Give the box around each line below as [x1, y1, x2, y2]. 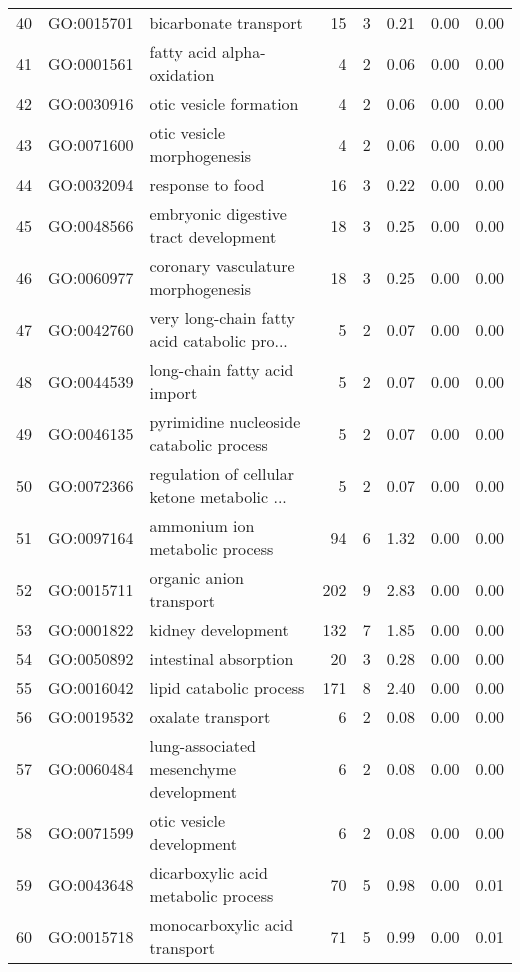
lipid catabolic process [149, 676, 305, 699]
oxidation [149, 63, 215, 86]
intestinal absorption [149, 647, 294, 670]
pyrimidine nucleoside [149, 410, 301, 433]
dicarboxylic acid [149, 861, 268, 884]
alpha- [221, 40, 266, 63]
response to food [149, 173, 265, 196]
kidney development [149, 618, 289, 641]
